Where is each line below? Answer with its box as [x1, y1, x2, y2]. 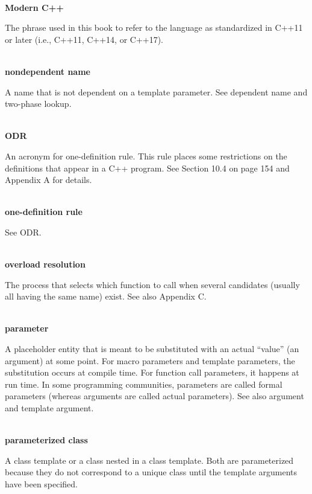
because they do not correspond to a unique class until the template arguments [5, 466, 298, 478]
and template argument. [5, 402, 94, 414]
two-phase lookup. [5, 97, 72, 110]
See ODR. [5, 225, 42, 238]
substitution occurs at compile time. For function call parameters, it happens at [5, 366, 299, 379]
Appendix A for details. [5, 173, 92, 186]
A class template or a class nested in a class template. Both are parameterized [5, 454, 294, 466]
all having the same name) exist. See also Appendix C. [5, 290, 207, 303]
